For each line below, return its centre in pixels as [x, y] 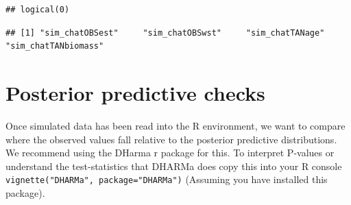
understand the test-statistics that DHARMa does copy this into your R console [174, 166]
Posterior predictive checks [135, 92]
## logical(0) [38, 10]
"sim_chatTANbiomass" [55, 46]
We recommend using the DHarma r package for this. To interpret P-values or [170, 153]
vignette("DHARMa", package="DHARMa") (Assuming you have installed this [167, 179]
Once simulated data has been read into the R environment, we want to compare [175, 125]
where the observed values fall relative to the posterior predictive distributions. [171, 139]
